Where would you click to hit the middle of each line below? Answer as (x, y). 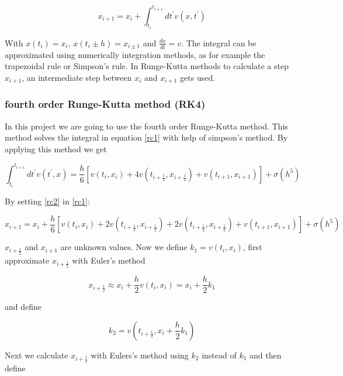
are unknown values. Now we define (124, 247)
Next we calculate (37, 355)
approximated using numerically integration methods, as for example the (135, 54)
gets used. (198, 77)
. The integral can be (219, 42)
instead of (219, 355)
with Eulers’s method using (140, 355)
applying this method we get (56, 148)
